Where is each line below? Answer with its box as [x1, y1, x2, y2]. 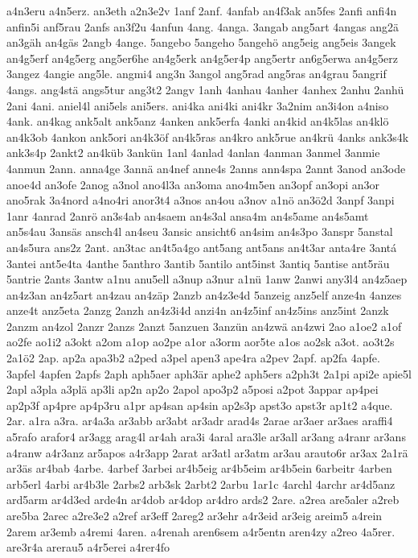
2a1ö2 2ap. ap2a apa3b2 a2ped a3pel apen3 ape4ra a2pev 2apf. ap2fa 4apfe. [6, 349, 380, 366]
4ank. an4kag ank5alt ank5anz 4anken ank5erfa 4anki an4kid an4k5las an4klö [6, 113, 389, 130]
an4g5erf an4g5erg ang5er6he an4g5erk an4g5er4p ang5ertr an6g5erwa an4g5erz [6, 49, 398, 66]
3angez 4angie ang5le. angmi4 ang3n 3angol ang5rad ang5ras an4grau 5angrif [6, 65, 387, 82]
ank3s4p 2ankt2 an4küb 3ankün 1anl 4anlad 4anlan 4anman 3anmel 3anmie [6, 144, 380, 161]
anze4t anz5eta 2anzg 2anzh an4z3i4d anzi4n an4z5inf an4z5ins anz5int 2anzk [6, 302, 389, 319]
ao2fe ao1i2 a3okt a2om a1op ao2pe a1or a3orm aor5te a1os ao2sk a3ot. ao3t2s [6, 333, 395, 350]
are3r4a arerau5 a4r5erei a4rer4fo [6, 539, 170, 556]
